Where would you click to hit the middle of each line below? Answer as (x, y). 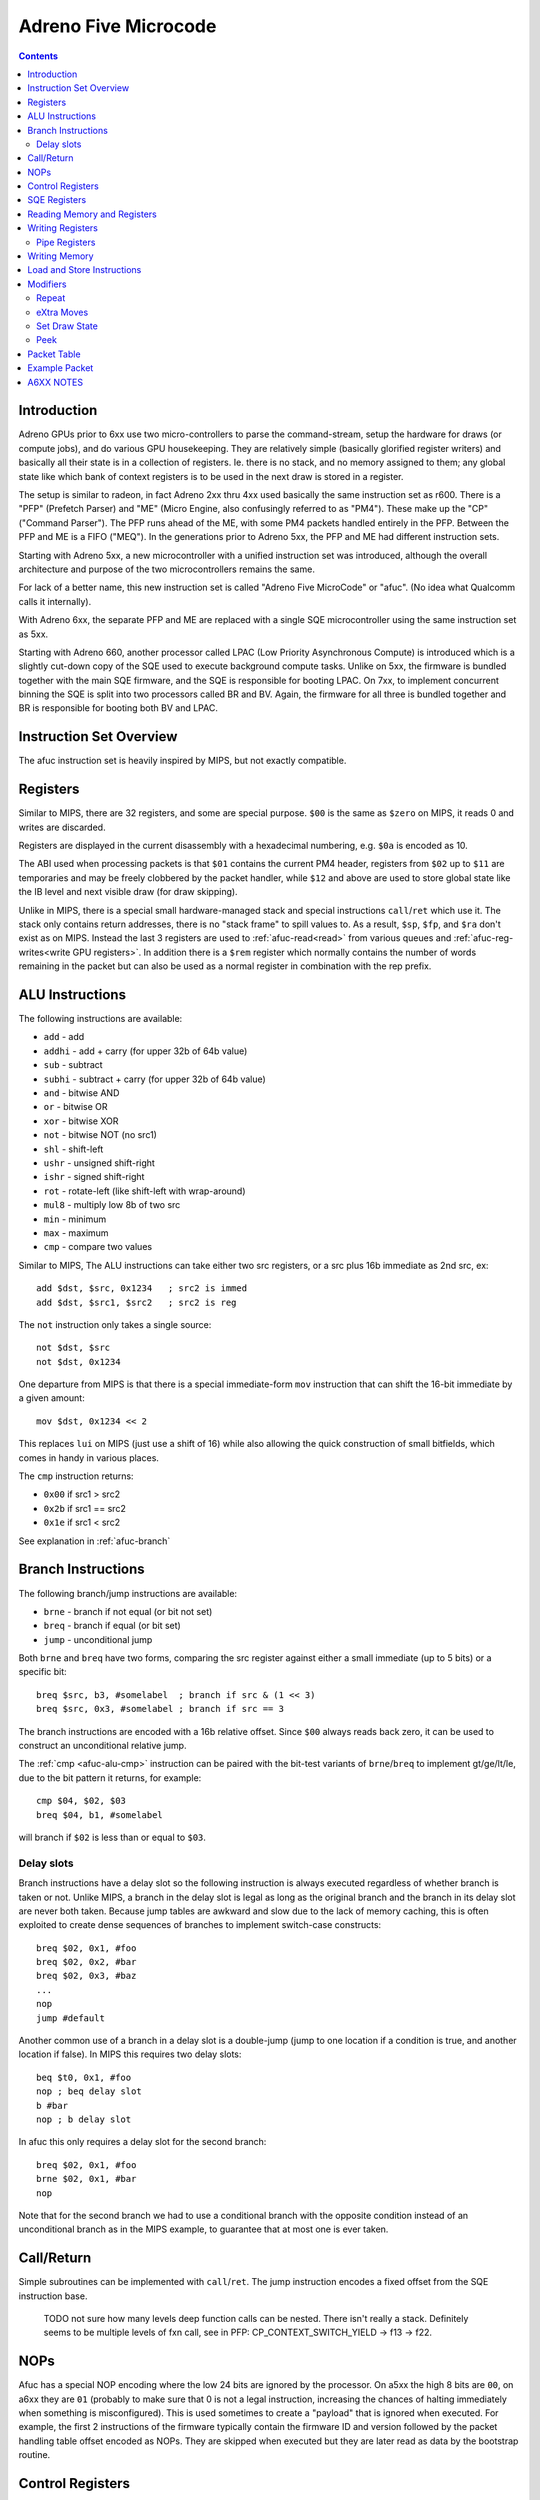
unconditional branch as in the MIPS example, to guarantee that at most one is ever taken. (203, 2229)
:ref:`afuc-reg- (483, 938)
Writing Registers (63, 228)
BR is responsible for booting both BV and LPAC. (118, 708)
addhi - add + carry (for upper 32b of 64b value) (145, 1051)
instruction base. (53, 2296)
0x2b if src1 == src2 (85, 1508)
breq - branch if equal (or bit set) (112, 1626)
